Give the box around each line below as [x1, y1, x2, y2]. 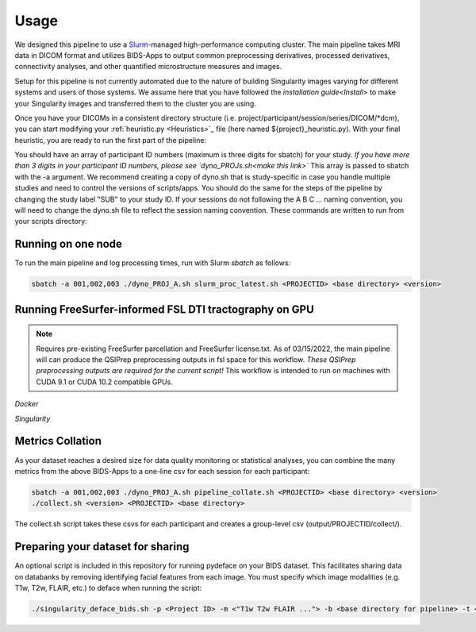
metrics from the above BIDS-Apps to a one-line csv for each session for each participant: [14, 466, 310, 476]
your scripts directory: [14, 217, 87, 226]
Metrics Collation [14, 434, 102, 448]
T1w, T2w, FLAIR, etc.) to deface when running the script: [14, 583, 202, 592]
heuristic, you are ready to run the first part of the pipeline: [14, 135, 206, 145]
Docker [14, 399, 39, 409]
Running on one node [14, 237, 123, 251]
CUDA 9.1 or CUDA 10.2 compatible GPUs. [36, 377, 174, 387]
